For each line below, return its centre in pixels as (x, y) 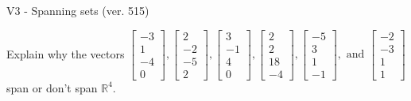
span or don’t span (52, 87)
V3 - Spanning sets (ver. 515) (78, 10)
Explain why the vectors (66, 53)
